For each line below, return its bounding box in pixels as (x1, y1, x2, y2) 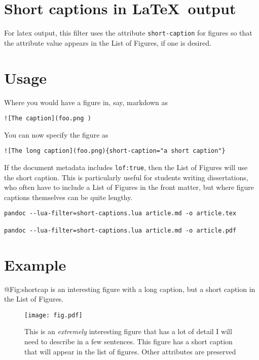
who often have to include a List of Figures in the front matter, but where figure (4, 182, 254, 192)
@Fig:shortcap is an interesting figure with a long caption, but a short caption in (4, 283, 255, 294)
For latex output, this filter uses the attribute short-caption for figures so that (4, 27, 252, 38)
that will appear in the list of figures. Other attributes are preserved (24, 346, 236, 356)
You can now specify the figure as (4, 129, 108, 140)
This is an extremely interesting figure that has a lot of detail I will (24, 326, 232, 337)
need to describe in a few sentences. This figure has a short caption (24, 336, 233, 346)
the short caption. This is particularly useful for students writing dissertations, (4, 172, 248, 182)
